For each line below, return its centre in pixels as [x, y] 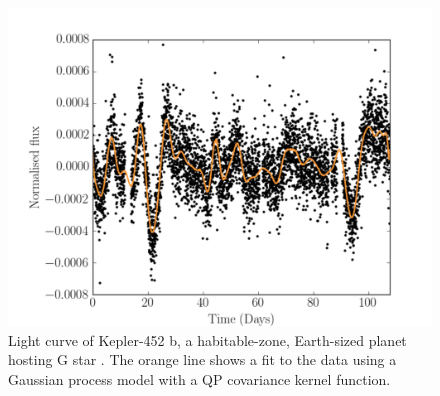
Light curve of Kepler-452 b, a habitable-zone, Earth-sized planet [207, 339]
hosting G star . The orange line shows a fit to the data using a [202, 359]
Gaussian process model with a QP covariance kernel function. [199, 378]
